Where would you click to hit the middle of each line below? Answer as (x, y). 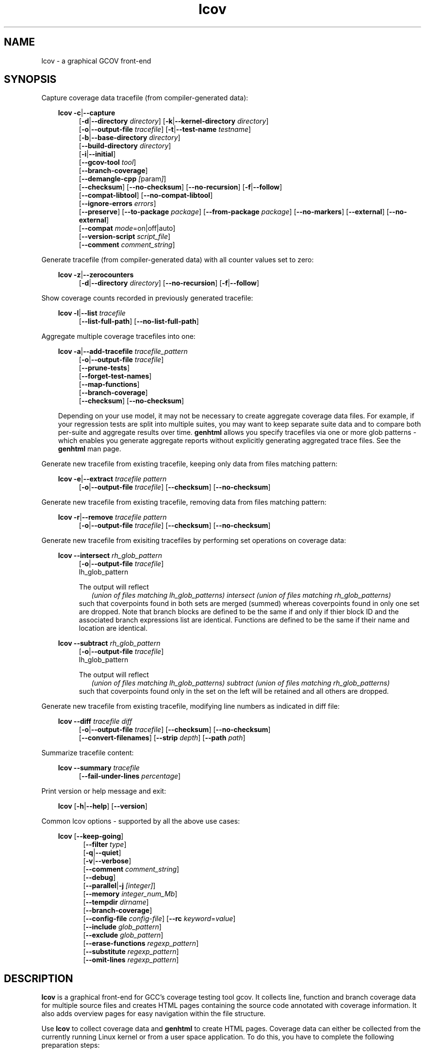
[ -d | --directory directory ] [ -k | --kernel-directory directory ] (174, 121)
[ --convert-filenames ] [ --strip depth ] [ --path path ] (162, 738)
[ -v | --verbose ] (107, 861)
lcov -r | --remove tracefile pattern (112, 517)
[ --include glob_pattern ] (122, 927)
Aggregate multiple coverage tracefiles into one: (118, 336)
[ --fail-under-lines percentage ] (130, 776)
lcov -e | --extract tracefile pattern (112, 479)
